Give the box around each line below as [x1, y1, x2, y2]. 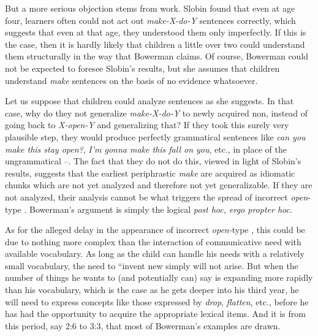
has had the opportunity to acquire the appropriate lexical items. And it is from [5, 307, 306, 320]
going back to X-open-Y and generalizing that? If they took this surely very [5, 118, 289, 131]
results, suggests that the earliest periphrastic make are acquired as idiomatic [5, 166, 295, 179]
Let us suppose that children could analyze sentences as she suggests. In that [5, 94, 294, 107]
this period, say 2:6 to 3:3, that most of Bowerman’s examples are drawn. [5, 319, 281, 332]
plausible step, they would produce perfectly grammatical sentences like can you [5, 130, 306, 143]
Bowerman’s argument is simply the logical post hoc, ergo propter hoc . [29, 202, 292, 215]
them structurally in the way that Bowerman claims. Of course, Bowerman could [5, 50, 309, 63]
